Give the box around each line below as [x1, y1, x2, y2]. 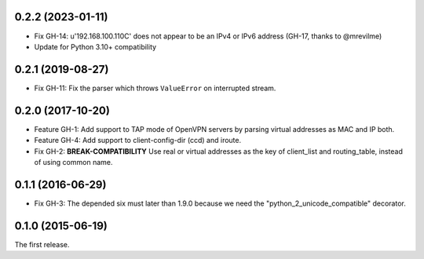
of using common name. [34, 157, 113, 166]
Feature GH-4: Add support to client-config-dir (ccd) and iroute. [34, 136, 242, 145]
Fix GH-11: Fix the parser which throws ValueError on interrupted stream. [34, 83, 276, 93]
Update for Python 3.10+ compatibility [34, 42, 157, 51]
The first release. [14, 239, 70, 249]
